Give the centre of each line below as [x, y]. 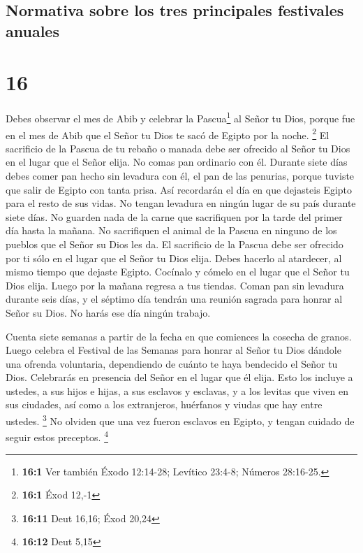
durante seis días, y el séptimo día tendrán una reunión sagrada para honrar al [174, 299]
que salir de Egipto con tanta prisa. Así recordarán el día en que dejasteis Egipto [179, 189]
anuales [32, 30]
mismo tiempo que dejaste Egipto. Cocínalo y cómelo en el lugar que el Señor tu [178, 272]
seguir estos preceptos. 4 [57, 436]
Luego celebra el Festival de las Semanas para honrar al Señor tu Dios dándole [173, 350]
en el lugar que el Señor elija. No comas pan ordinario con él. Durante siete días [177, 162]
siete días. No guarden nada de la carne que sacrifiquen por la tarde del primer [174, 216]
